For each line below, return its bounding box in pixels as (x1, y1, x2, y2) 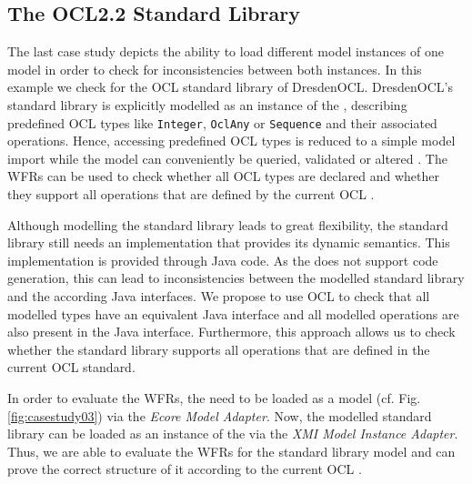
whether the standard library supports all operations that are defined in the (7, 339, 430, 358)
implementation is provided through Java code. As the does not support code (7, 250, 438, 269)
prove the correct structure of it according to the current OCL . (7, 459, 362, 479)
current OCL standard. (7, 358, 136, 377)
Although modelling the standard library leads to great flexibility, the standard (7, 215, 448, 234)
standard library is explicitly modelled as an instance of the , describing (7, 95, 407, 114)
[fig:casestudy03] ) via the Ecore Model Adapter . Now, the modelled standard (7, 406, 432, 425)
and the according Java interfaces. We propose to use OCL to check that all (7, 286, 430, 305)
